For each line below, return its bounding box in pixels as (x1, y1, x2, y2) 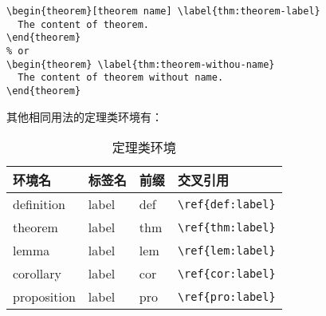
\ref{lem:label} (177, 243, 276, 257)
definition (13, 195, 65, 214)
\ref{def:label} (177, 197, 276, 211)
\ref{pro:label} (177, 290, 276, 303)
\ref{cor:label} (177, 267, 276, 280)
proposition (13, 287, 76, 306)
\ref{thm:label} (177, 220, 276, 234)
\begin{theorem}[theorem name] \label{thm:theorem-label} (6, 6, 320, 17)
